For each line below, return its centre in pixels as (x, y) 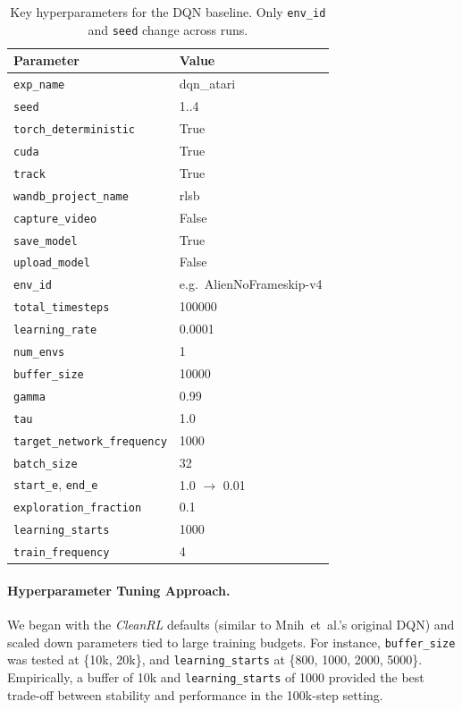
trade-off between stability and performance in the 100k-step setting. (195, 694)
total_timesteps (62, 308)
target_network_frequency (90, 441)
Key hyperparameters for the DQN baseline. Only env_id (168, 12)
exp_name (39, 85)
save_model (46, 241)
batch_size (46, 464)
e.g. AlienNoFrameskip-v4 (251, 284)
